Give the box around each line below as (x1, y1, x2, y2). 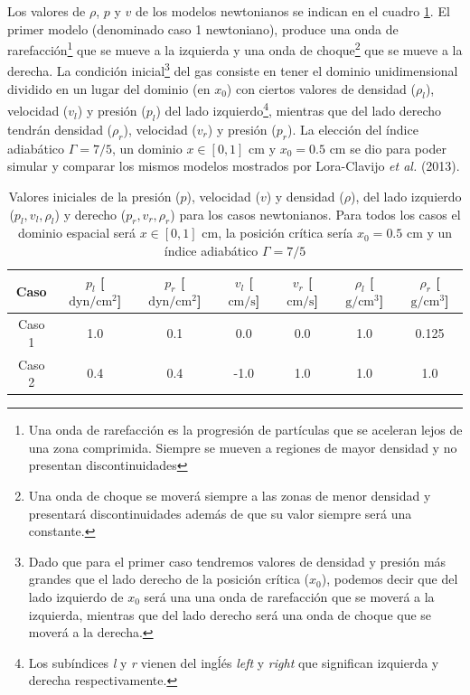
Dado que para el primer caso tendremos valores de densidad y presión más (28, 551, 446, 570)
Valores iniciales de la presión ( (8, 186, 181, 205)
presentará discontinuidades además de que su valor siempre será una (28, 503, 412, 522)
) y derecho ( (54, 204, 127, 223)
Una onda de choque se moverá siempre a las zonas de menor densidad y (28, 486, 431, 505)
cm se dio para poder (329, 138, 446, 157)
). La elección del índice (287, 119, 418, 138)
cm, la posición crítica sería (202, 223, 353, 242)
